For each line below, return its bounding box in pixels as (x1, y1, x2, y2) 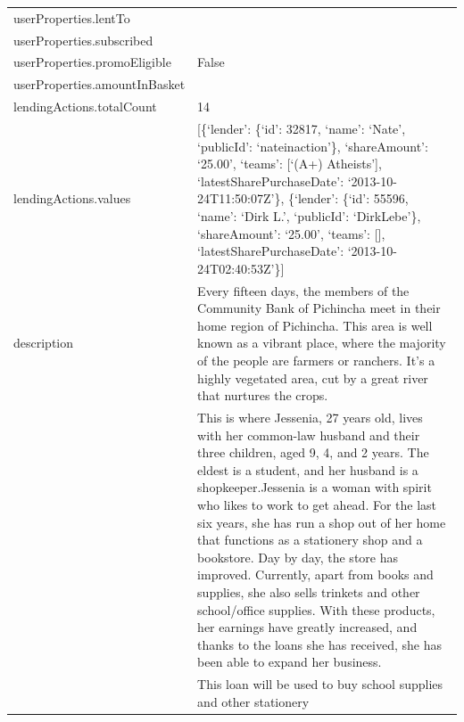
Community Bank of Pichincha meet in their (197, 299, 441, 317)
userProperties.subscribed (13, 30, 153, 49)
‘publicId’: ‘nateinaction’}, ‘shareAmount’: (197, 136, 428, 155)
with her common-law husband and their (197, 425, 420, 444)
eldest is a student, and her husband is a (197, 460, 418, 479)
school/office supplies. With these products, (197, 600, 435, 619)
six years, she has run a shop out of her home (197, 513, 446, 531)
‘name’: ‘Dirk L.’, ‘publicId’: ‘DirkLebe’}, (197, 206, 421, 225)
